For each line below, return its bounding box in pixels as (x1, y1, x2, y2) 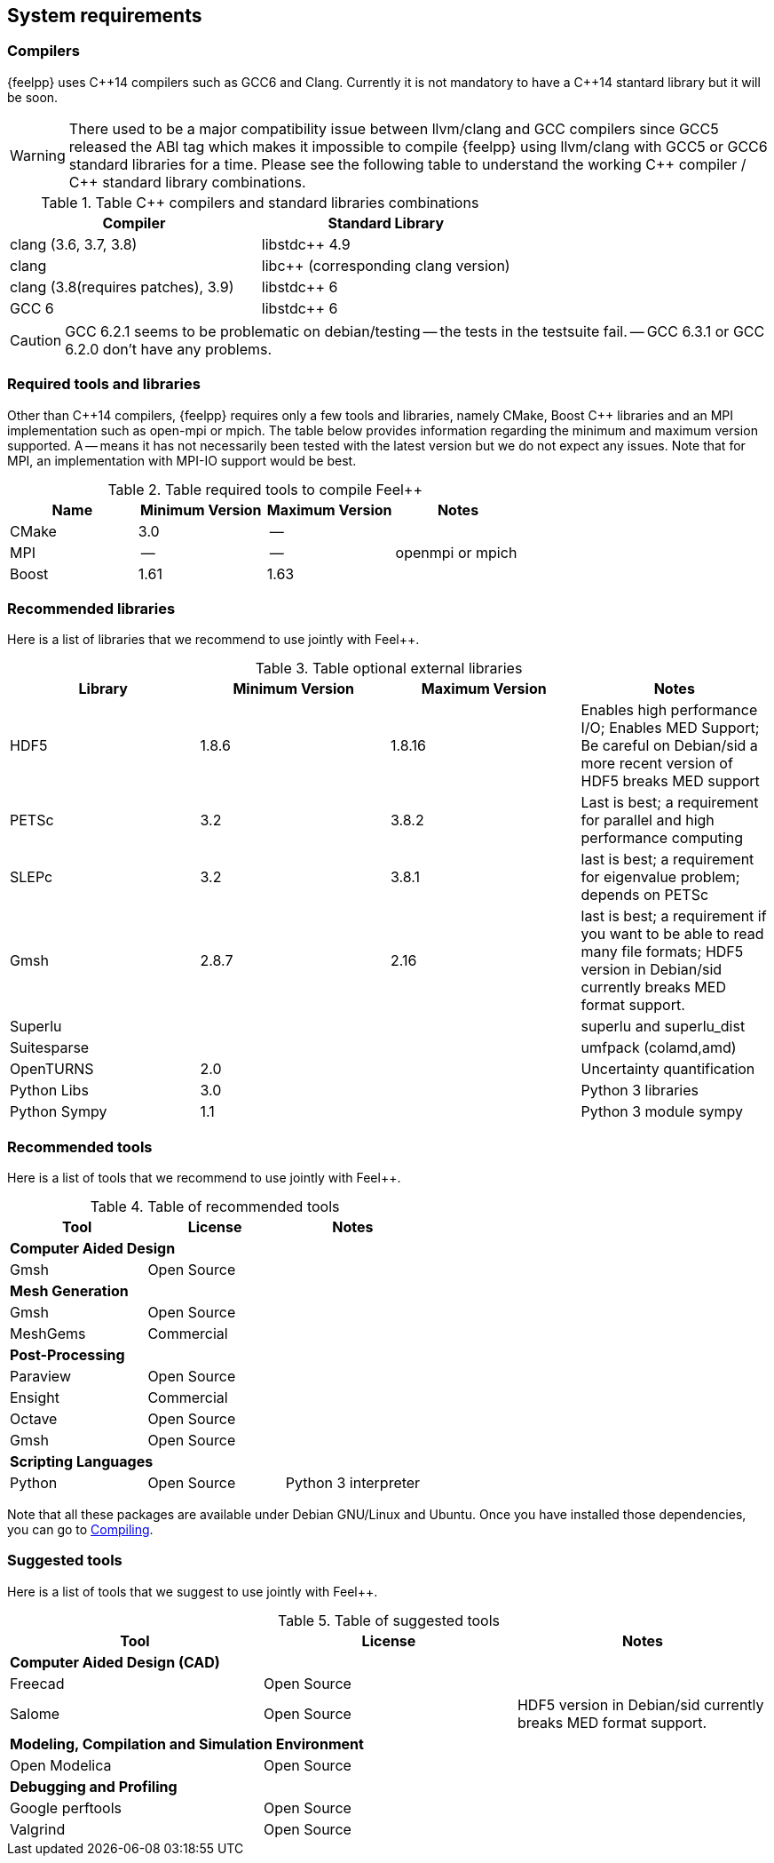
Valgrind (10, 1819, 66, 1838)
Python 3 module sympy (580, 1103, 744, 1121)
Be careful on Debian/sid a (580, 736, 758, 755)
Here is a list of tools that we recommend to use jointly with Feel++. (7, 1170, 401, 1186)
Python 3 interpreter (285, 1474, 421, 1493)
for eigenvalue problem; (580, 868, 740, 887)
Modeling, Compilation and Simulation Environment (10, 1734, 364, 1753)
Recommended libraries (7, 599, 176, 617)
